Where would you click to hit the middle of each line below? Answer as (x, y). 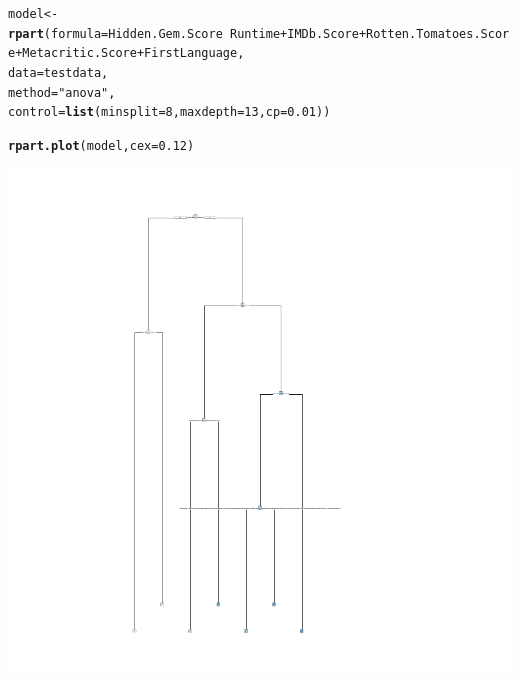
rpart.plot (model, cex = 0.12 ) (101, 145)
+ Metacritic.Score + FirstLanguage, (130, 53)
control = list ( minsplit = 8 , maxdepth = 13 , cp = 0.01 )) (169, 112)
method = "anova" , (62, 92)
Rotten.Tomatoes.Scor (438, 33)
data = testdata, (58, 72)
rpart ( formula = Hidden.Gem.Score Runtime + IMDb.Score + (187, 33)
